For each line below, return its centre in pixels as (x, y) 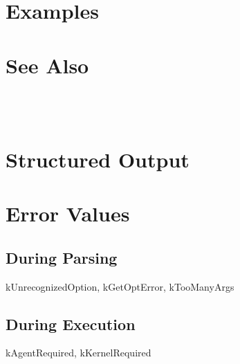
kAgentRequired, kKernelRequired (79, 353)
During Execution (71, 324)
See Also (47, 65)
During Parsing (62, 257)
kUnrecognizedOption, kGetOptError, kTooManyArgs (120, 286)
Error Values (68, 213)
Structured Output (98, 159)
